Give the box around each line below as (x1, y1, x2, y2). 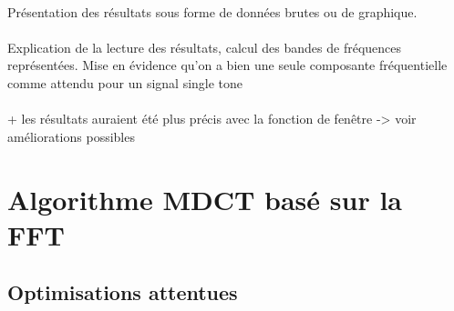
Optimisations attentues (7, 278, 238, 306)
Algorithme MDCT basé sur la (7, 180, 402, 217)
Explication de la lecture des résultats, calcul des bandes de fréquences (7, 37, 402, 56)
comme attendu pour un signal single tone (7, 73, 243, 92)
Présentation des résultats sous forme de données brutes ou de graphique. (7, 2, 418, 21)
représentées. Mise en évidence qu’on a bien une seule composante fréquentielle (7, 55, 448, 75)
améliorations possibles (7, 126, 135, 145)
